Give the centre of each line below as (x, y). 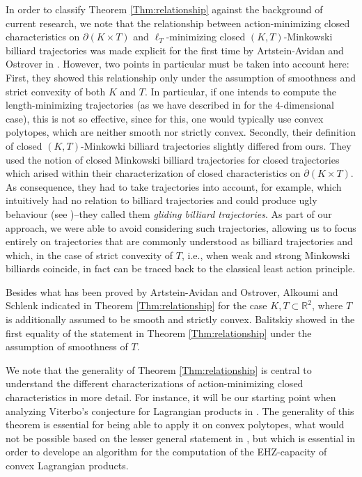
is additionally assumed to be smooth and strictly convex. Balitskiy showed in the (180, 319)
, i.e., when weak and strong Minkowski (266, 255)
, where (327, 305)
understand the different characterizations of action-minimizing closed (155, 383)
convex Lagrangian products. (67, 465)
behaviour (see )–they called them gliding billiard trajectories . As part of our (169, 213)
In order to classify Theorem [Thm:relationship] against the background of (164, 9)
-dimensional (307, 105)
